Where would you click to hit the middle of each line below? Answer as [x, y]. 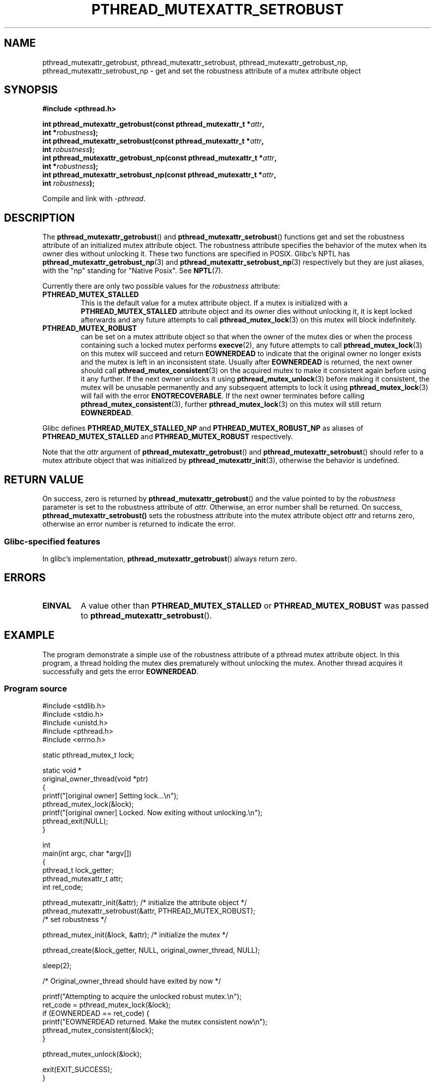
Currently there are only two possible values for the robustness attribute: [161, 286]
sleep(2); [57, 966]
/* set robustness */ [74, 920]
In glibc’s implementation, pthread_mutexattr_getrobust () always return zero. [170, 558]
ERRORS [25, 578]
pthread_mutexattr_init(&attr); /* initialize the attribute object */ [145, 903]
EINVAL [57, 605]
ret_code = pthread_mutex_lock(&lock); [107, 1005]
